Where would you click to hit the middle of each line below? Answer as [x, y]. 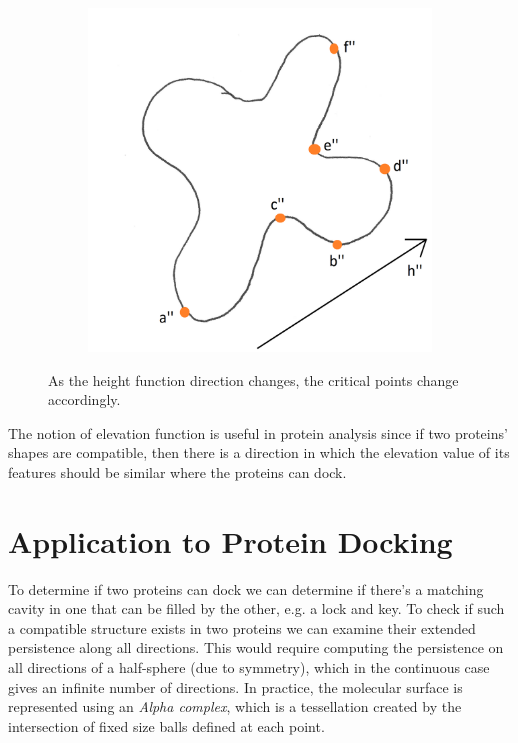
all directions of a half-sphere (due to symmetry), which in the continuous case [249, 667]
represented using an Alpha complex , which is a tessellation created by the [235, 706]
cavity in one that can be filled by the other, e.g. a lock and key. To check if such [256, 608]
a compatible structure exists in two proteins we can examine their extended [242, 627]
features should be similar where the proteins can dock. [177, 471]
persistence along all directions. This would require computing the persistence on [256, 647]
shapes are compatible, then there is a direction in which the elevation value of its [259, 452]
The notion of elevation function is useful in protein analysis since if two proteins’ [258, 432]
